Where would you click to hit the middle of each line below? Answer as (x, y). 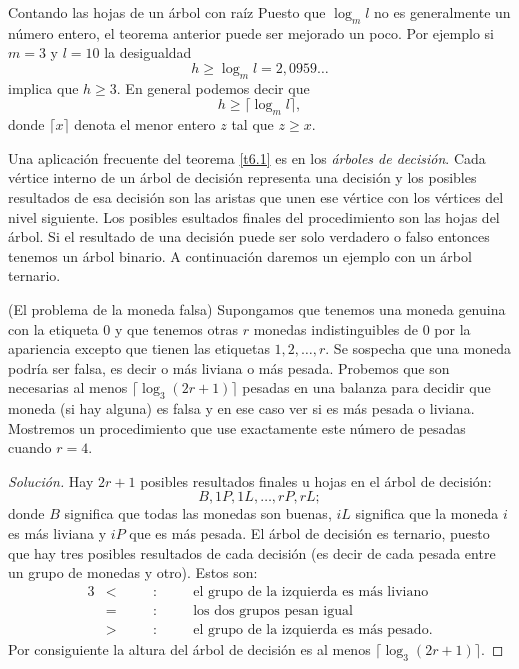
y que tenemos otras (176, 328)
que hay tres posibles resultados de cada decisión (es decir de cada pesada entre (252, 552)
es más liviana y (57, 533)
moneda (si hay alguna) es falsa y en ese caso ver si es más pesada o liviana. (241, 408)
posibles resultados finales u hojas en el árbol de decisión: (316, 480)
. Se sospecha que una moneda (418, 348)
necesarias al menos (68, 387)
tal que (252, 124)
